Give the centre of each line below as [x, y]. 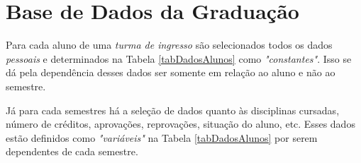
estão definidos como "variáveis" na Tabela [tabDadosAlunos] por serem [162, 137]
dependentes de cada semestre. [72, 151]
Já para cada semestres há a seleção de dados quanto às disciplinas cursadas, [173, 110]
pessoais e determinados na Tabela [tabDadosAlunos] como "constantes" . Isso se [179, 58]
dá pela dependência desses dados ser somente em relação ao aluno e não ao [171, 72]
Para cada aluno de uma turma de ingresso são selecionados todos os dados [169, 45]
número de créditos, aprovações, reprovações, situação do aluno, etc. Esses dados [180, 124]
